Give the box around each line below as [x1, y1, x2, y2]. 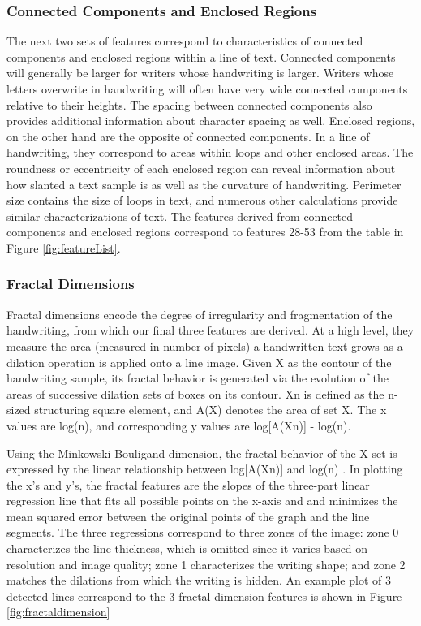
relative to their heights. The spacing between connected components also [6, 96, 372, 113]
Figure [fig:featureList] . [6, 239, 121, 256]
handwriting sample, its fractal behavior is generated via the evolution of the [6, 369, 389, 386]
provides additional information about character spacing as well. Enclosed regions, [6, 112, 415, 129]
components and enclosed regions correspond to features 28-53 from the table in [6, 223, 404, 240]
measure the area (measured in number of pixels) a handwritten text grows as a [6, 337, 403, 354]
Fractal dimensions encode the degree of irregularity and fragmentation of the [6, 305, 393, 322]
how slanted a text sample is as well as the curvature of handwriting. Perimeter [6, 175, 402, 192]
